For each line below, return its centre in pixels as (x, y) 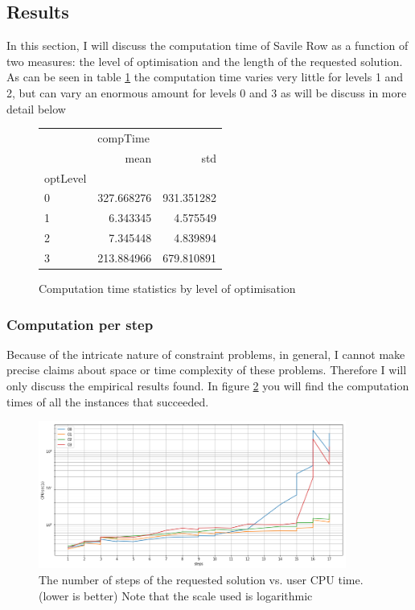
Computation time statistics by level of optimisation (167, 289)
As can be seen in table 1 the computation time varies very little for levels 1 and (205, 77)
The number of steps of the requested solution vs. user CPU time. (201, 579)
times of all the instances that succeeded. (108, 401)
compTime (123, 137)
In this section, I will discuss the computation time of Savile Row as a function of (207, 45)
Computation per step (80, 324)
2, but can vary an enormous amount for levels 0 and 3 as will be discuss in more (207, 92)
